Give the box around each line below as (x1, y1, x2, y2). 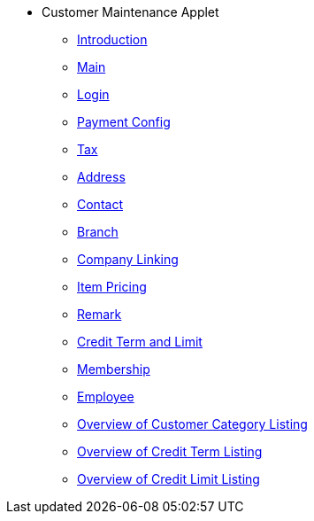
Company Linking (77, 252, 179, 267)
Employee (77, 389, 134, 404)
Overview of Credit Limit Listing (77, 471, 260, 486)
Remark (77, 307, 122, 322)
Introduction (77, 32, 148, 47)
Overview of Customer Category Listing (77, 416, 308, 432)
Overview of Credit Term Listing (77, 444, 263, 459)
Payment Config (77, 114, 171, 129)
